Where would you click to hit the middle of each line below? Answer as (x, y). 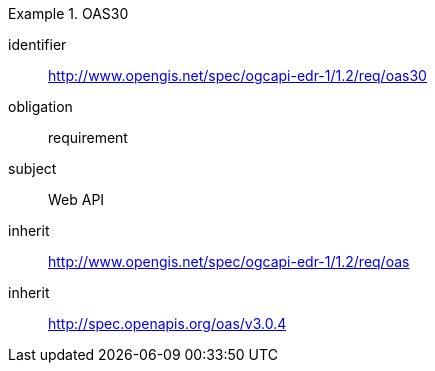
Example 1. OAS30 (68, 13)
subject (32, 168)
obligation (40, 106)
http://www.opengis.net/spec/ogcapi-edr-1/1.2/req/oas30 (237, 75)
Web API (76, 199)
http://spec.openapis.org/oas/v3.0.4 (167, 323)
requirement (88, 137)
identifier (37, 44)
